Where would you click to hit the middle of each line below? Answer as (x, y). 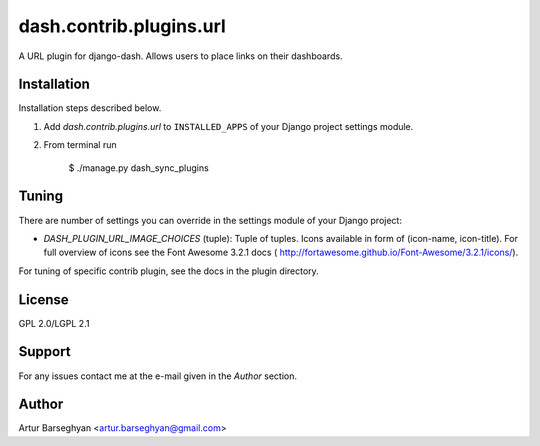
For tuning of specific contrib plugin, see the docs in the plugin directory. (168, 271)
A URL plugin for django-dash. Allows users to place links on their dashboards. (181, 56)
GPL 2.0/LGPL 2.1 (54, 323)
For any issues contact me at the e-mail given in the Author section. (157, 376)
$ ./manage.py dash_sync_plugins (138, 167)
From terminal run (80, 145)
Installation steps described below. (90, 108)
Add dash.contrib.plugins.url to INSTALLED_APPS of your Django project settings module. (228, 126)
